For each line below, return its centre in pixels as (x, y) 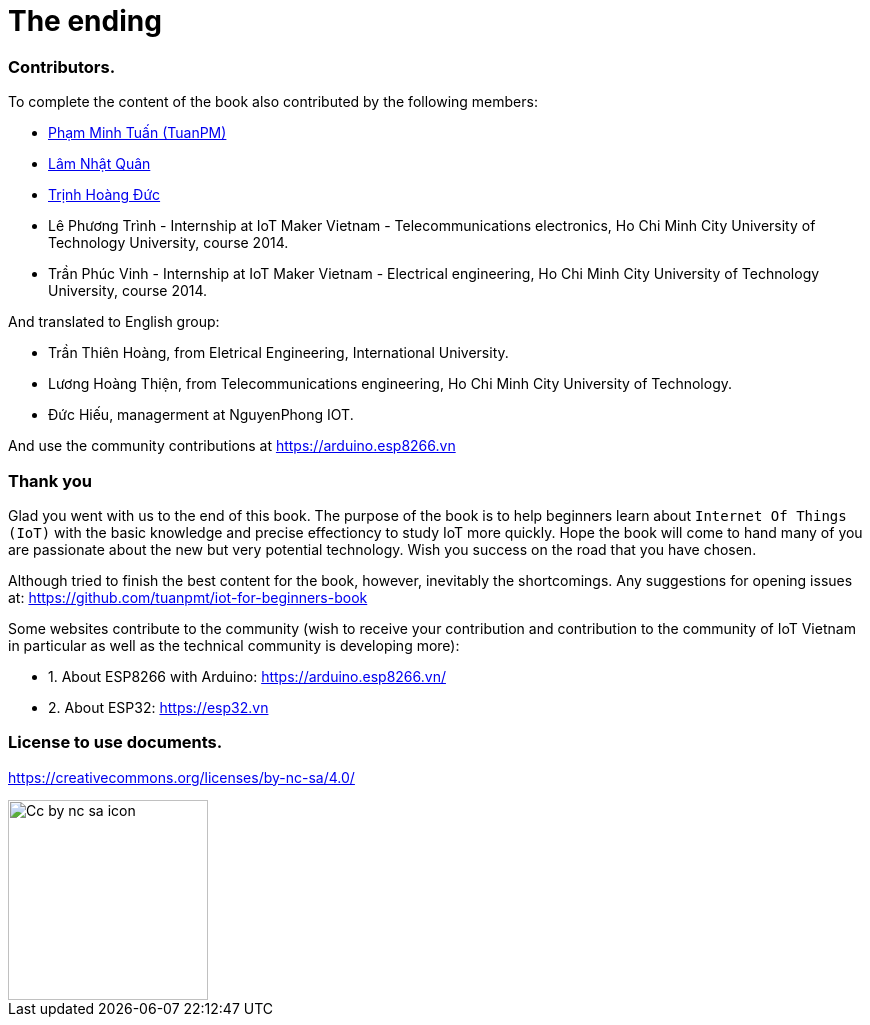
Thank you (50, 480)
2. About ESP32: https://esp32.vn (158, 707)
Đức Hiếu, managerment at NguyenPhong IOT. (201, 415)
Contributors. (62, 66)
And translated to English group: (114, 322)
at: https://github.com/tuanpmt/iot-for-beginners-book (188, 597)
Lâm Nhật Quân (99, 164)
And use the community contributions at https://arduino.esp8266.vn (232, 446)
